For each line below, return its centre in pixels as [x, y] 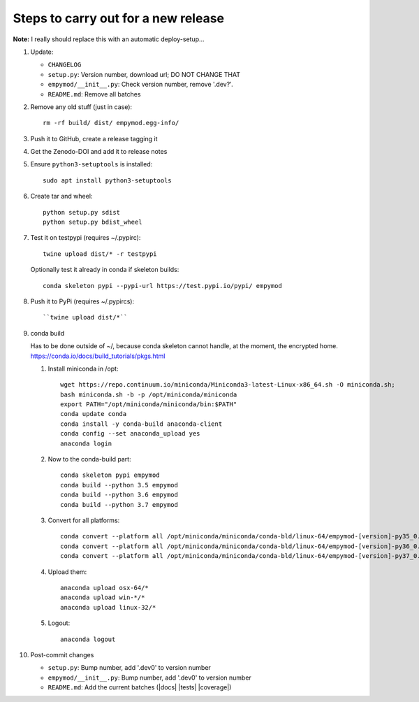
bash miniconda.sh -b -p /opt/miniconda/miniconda [149, 394]
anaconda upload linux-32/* [108, 607]
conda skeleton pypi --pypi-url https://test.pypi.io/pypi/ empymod [162, 286]
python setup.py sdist [82, 212]
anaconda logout [88, 639]
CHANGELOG [65, 65]
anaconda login [86, 443]
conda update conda [94, 414]
